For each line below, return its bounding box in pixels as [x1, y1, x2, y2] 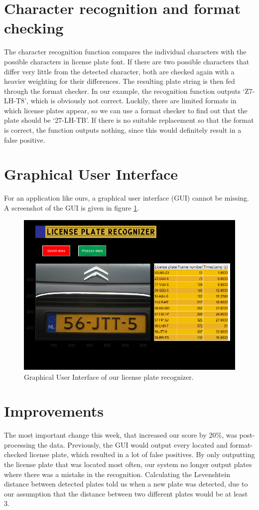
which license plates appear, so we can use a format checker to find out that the [4, 105, 248, 115]
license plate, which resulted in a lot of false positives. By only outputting [29, 449, 255, 460]
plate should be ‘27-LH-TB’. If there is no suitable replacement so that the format [4, 115, 254, 125]
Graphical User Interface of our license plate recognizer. [24, 371, 194, 382]
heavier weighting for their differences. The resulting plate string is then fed [4, 76, 235, 86]
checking [4, 17, 64, 38]
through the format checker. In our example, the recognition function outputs [4, 85, 241, 96]
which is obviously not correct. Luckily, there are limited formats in [30, 95, 237, 106]
